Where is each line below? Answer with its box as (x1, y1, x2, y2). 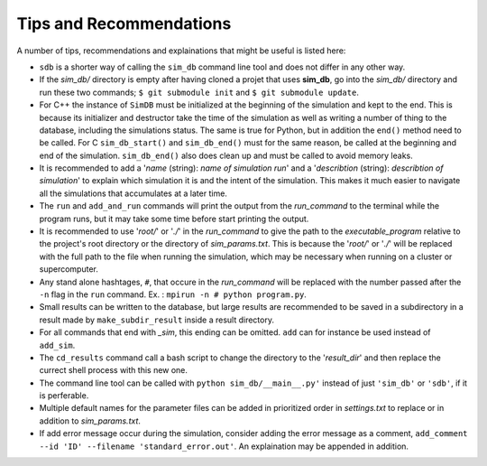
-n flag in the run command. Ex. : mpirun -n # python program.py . (39, 289, 307, 300)
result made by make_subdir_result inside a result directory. (39, 314, 275, 325)
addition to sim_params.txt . (39, 415, 142, 426)
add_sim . (39, 340, 76, 350)
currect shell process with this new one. (39, 365, 188, 376)
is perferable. (39, 390, 89, 401)
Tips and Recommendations (16, 14, 232, 33)
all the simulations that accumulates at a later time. (39, 188, 227, 199)
